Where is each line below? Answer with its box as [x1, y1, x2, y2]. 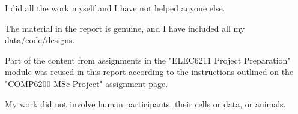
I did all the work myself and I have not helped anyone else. [5, 2, 225, 14]
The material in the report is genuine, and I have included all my [5, 22, 245, 34]
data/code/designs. [5, 34, 75, 46]
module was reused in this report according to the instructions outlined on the [5, 65, 294, 78]
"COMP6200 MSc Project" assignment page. [5, 77, 168, 89]
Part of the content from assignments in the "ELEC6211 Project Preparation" [5, 53, 291, 66]
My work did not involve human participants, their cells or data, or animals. [5, 97, 286, 110]
